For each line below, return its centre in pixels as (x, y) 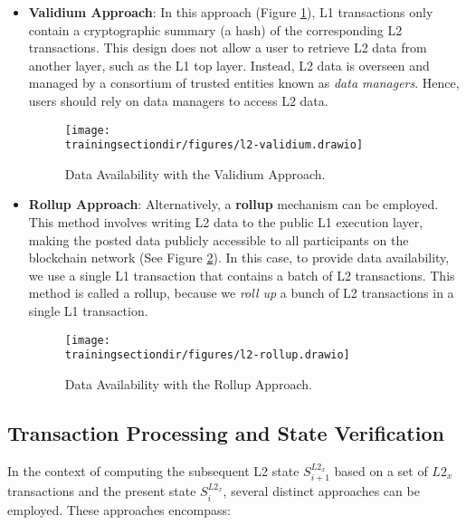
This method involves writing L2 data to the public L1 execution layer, (226, 222)
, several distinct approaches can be (321, 491)
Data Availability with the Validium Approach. (195, 173)
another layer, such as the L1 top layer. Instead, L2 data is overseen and (229, 65)
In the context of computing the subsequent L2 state (153, 470)
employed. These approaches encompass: (119, 509)
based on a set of (381, 470)
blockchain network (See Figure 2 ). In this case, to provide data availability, (239, 258)
